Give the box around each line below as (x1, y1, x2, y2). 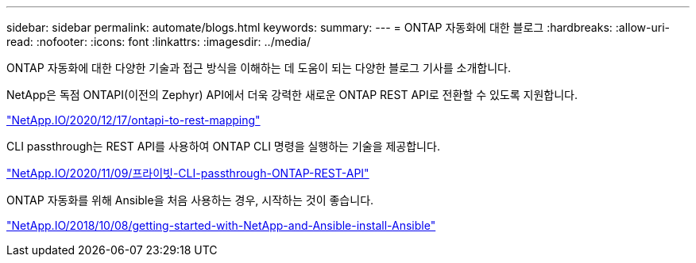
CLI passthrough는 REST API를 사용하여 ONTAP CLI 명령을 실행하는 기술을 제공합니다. (6, 139, 440, 153)
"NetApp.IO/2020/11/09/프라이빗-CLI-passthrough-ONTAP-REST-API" (6, 166, 369, 180)
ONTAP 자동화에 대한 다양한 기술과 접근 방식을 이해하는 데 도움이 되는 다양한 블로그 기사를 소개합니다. (6, 61, 511, 74)
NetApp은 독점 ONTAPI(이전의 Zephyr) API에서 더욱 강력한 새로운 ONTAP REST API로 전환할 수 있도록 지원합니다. (6, 88, 578, 101)
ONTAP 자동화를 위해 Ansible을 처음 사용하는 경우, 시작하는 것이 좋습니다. (6, 193, 374, 207)
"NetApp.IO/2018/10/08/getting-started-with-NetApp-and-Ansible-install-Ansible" (6, 219, 436, 232)
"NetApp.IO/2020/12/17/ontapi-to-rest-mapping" (6, 113, 261, 127)
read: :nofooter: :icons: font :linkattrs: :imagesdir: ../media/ (6, 35, 311, 48)
